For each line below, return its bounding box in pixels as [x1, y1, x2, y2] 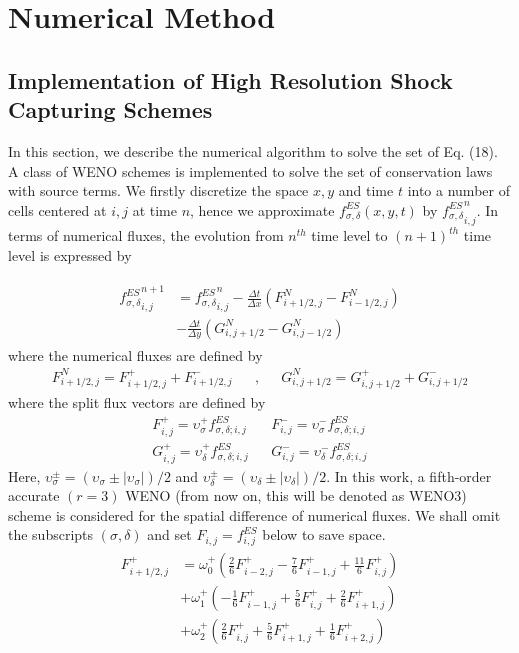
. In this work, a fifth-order [326, 465, 492, 486]
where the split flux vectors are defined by [8, 392, 266, 413]
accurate [8, 485, 60, 506]
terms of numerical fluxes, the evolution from [8, 225, 284, 245]
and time [338, 180, 394, 201]
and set [147, 524, 192, 545]
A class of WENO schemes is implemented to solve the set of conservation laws [8, 160, 493, 181]
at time [132, 199, 177, 220]
